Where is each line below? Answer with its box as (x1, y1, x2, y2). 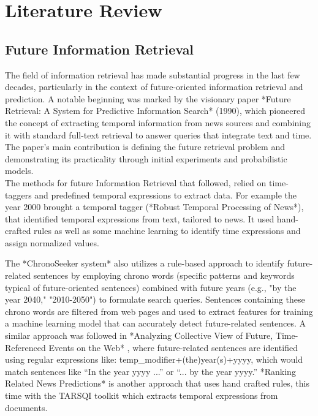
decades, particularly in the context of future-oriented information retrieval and (5, 80, 303, 93)
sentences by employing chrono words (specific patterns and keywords (33, 269, 295, 282)
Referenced (5, 341, 46, 354)
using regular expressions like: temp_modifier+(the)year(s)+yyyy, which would (5, 353, 303, 366)
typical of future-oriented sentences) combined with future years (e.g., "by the (5, 281, 297, 293)
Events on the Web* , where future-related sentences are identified (48, 341, 298, 354)
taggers (5, 188, 32, 201)
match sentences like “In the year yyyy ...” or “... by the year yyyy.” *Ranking (5, 365, 296, 377)
